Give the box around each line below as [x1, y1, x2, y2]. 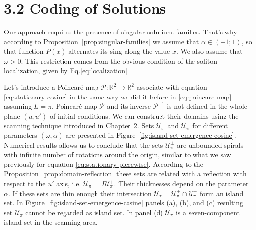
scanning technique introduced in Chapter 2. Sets [4, 120, 154, 131]
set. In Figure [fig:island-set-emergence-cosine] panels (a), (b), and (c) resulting [4, 197, 244, 208]
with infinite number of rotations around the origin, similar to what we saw [4, 149, 231, 160]
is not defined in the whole [167, 101, 247, 111]
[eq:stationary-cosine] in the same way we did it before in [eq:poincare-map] [4, 91, 232, 101]
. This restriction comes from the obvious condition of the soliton [21, 55, 218, 66]
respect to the [4, 178, 46, 189]
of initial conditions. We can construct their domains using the [50, 110, 239, 121]
